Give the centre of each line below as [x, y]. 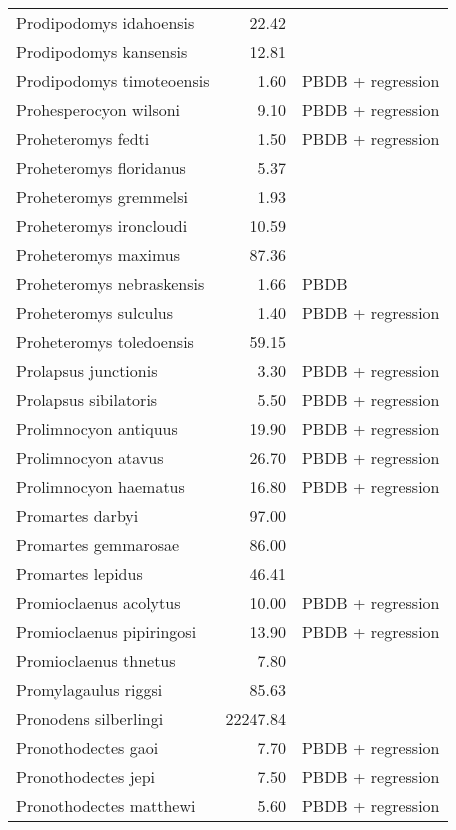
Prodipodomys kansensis [102, 51]
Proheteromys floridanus [101, 167]
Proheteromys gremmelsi [102, 196]
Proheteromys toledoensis [105, 341]
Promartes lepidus [79, 573]
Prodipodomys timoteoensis [113, 80]
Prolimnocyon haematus [100, 486]
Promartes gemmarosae [98, 544]
